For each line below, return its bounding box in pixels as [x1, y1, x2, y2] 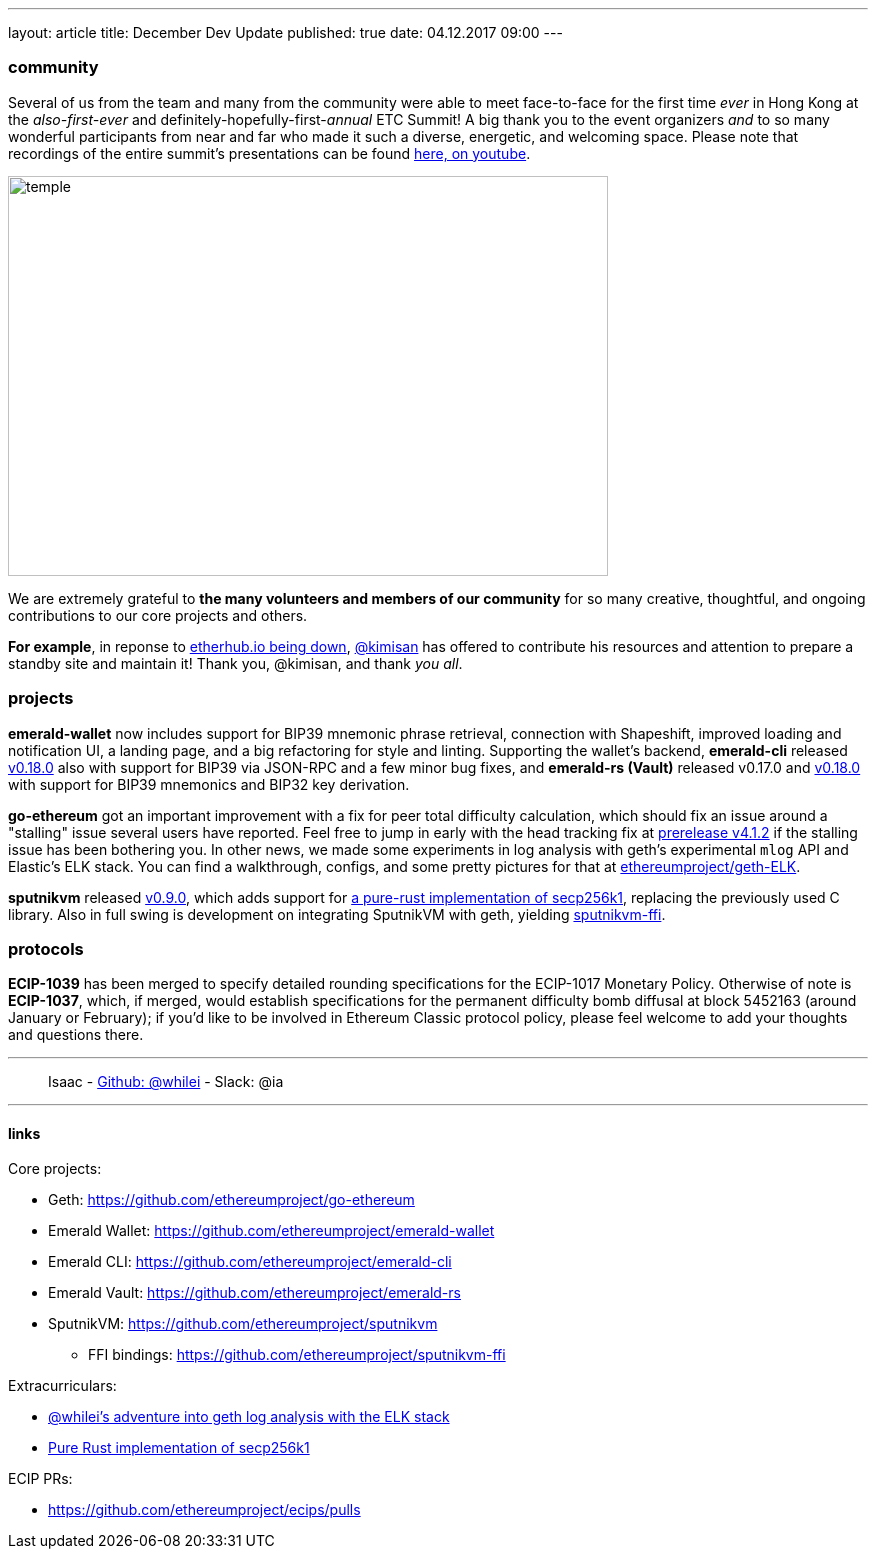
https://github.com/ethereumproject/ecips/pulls [48, 1501, 361, 1519]
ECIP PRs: [8, 1470, 73, 1488]
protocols [8, 938, 84, 959]
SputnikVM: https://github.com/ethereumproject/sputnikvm [48, 1315, 438, 1333]
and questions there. [8, 1026, 144, 1044]
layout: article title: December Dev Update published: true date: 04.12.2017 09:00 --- [8, 24, 563, 41]
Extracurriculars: [8, 1377, 117, 1395]
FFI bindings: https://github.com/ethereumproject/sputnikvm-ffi [88, 1346, 506, 1364]
